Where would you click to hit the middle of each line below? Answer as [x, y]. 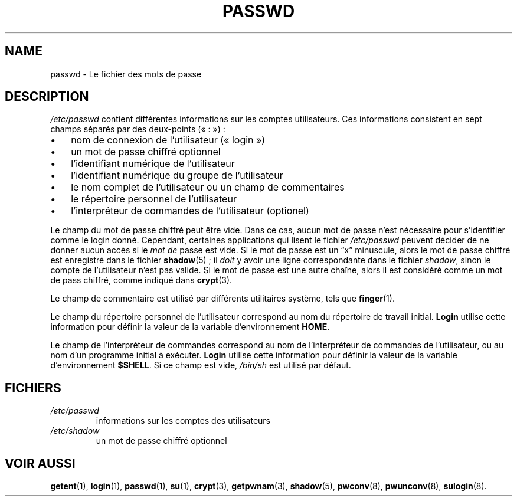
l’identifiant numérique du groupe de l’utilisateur [177, 176]
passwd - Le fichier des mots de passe [126, 74]
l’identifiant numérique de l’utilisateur [153, 164]
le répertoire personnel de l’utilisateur [154, 199]
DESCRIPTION [47, 97]
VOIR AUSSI [40, 463]
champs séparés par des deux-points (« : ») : [138, 129]
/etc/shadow [75, 431]
